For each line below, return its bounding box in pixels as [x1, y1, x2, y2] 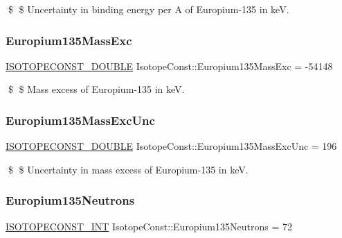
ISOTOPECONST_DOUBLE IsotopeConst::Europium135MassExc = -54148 [6, 58, 333, 73]
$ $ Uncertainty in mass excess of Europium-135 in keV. [8, 162, 249, 176]
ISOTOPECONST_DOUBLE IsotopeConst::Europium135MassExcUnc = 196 [6, 139, 337, 153]
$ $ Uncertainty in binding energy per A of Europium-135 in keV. [8, 2, 289, 16]
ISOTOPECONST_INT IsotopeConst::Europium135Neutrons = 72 [6, 219, 292, 233]
